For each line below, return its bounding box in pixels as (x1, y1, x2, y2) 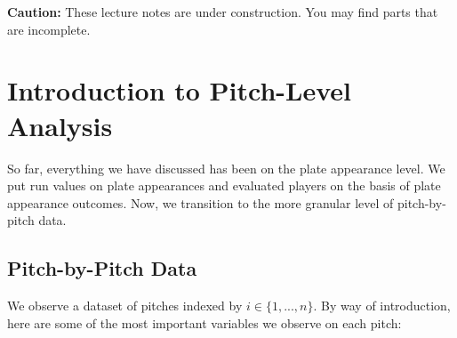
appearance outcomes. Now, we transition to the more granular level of (7, 193, 394, 212)
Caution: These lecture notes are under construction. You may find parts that (7, 3, 438, 20)
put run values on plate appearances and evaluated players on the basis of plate (7, 176, 441, 195)
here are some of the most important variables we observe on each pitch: (7, 313, 402, 332)
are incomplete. (7, 20, 91, 38)
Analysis (7, 107, 113, 143)
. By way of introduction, (313, 296, 451, 315)
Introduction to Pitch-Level (7, 72, 351, 109)
